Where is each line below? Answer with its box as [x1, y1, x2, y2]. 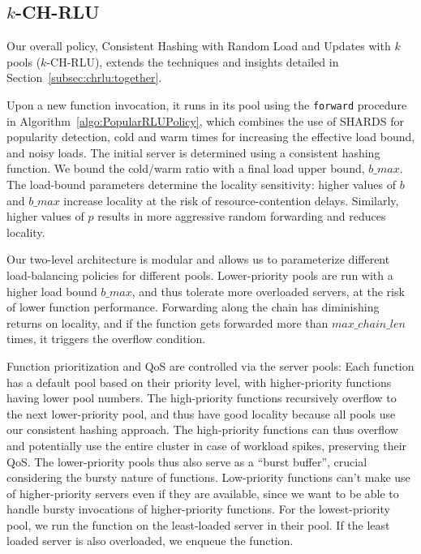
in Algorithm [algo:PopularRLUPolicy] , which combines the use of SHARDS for [6, 112, 404, 129]
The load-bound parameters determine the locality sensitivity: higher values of [6, 176, 396, 193]
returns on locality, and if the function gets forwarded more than [6, 314, 329, 331]
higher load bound [6, 282, 97, 299]
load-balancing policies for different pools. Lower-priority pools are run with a [6, 266, 393, 283]
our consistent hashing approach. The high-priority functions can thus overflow [6, 421, 398, 438]
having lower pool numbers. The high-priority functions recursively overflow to [6, 389, 397, 406]
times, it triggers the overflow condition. [6, 330, 206, 347]
